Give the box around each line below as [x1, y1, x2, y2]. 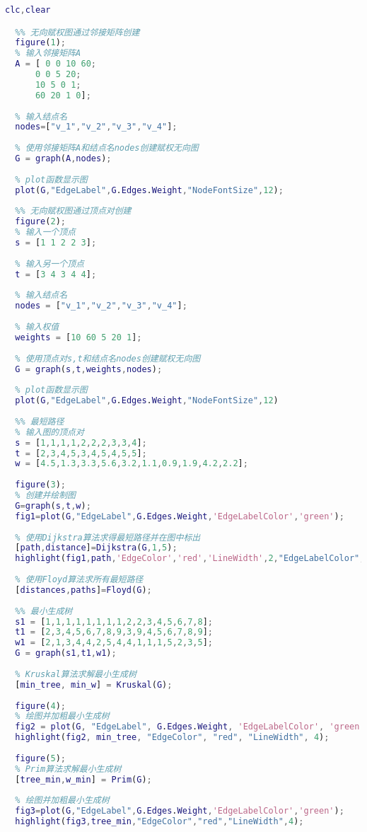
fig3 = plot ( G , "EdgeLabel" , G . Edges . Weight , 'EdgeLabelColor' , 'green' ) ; [15, 806, 344, 816]
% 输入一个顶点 [15, 227, 76, 238]
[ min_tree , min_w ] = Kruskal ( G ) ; [15, 679, 173, 690]
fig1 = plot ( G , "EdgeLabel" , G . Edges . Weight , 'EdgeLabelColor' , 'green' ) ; [15, 511, 344, 521]
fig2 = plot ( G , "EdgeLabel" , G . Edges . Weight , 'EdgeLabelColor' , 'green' [15, 722, 365, 732]
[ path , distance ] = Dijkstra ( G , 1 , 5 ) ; [15, 543, 177, 553]
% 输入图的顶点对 [15, 427, 84, 437]
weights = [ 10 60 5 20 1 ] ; [15, 332, 142, 342]
